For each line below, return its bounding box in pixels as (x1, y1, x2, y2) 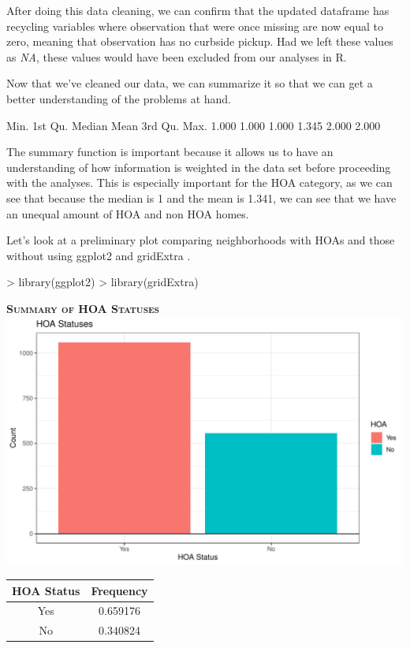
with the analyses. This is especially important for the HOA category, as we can (6, 174, 393, 191)
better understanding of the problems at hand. (6, 90, 231, 106)
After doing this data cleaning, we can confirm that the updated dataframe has (6, 2, 389, 18)
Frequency (91, 582, 148, 598)
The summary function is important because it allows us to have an (6, 143, 334, 160)
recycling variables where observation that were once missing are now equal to (6, 17, 384, 34)
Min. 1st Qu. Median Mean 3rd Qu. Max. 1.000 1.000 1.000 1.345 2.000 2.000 (6, 117, 381, 133)
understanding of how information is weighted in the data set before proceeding (6, 158, 391, 175)
